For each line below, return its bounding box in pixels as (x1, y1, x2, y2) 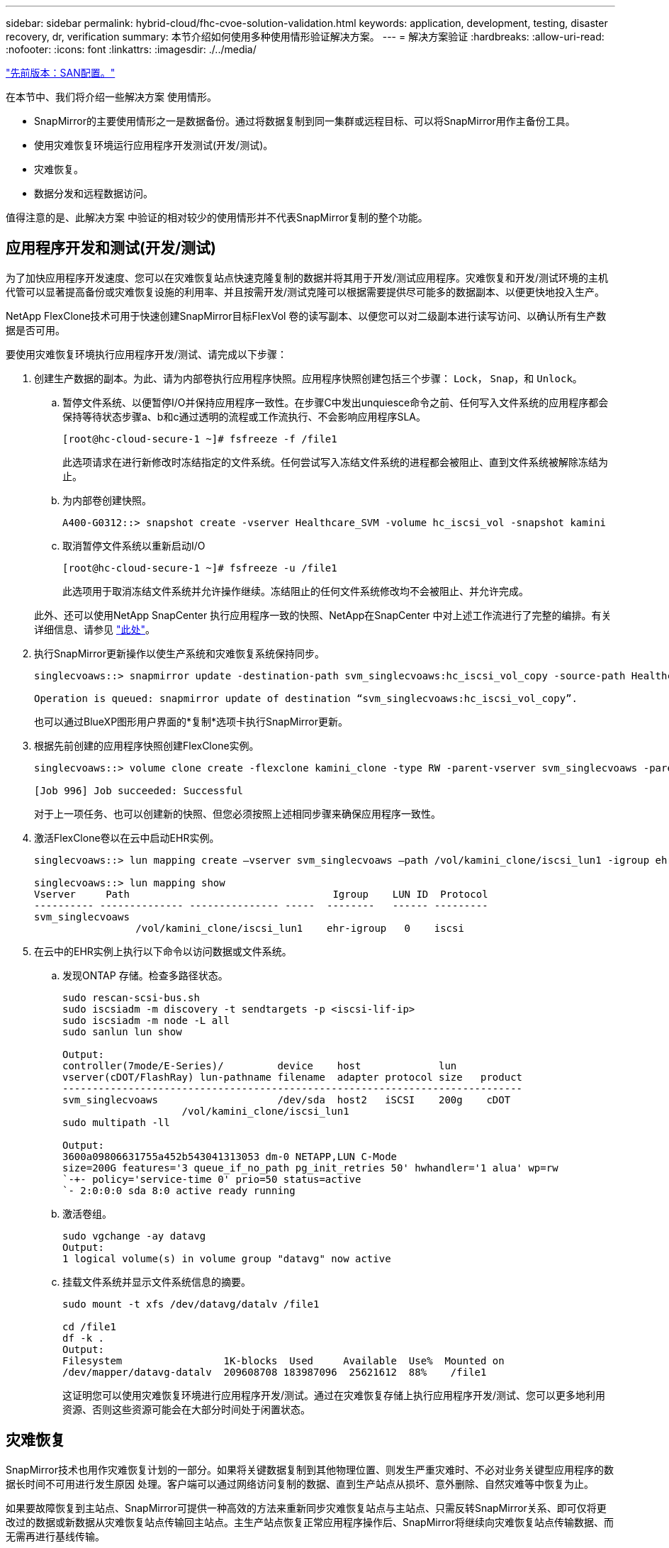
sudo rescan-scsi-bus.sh (62, 991, 200, 1003)
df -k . (62, 1332, 105, 1344)
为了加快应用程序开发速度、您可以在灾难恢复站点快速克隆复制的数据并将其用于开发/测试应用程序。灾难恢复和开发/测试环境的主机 (6, 271, 609, 284)
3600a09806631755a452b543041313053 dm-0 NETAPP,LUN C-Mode (62, 1150, 398, 1162)
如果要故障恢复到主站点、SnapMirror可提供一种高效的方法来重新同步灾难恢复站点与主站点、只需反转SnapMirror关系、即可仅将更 (6, 1501, 607, 1514)
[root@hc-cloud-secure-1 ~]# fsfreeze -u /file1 (62, 562, 337, 574)
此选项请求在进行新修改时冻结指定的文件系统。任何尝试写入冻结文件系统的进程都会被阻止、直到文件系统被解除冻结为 (62, 455, 608, 468)
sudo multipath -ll (62, 1116, 170, 1128)
